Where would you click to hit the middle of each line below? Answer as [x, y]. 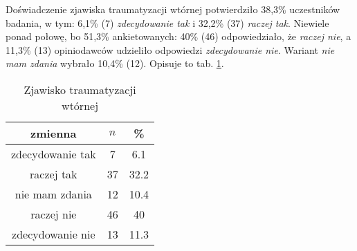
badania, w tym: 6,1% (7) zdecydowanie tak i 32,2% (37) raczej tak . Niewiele [167, 22]
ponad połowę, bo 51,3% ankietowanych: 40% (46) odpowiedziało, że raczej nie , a [178, 36]
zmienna [54, 133]
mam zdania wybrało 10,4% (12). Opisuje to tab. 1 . [115, 63]
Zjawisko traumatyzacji [80, 89]
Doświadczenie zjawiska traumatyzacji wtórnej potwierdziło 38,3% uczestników [173, 9]
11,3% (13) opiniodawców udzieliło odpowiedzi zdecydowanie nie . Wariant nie [170, 49]
